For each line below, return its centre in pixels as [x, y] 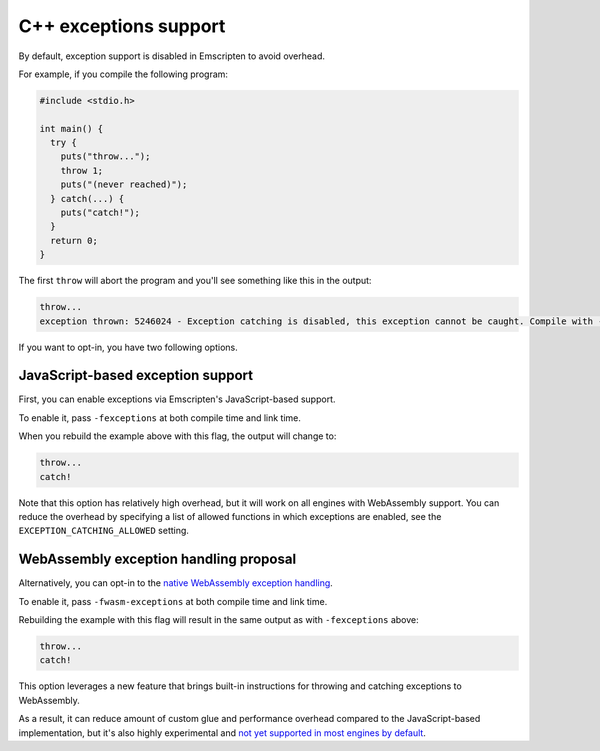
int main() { [71, 128]
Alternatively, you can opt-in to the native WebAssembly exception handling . [176, 583]
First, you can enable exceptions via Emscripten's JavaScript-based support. [177, 399]
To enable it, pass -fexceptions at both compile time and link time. [160, 417]
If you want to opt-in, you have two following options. [128, 347]
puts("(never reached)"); [124, 184]
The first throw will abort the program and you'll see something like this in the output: [195, 281]
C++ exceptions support [122, 26]
